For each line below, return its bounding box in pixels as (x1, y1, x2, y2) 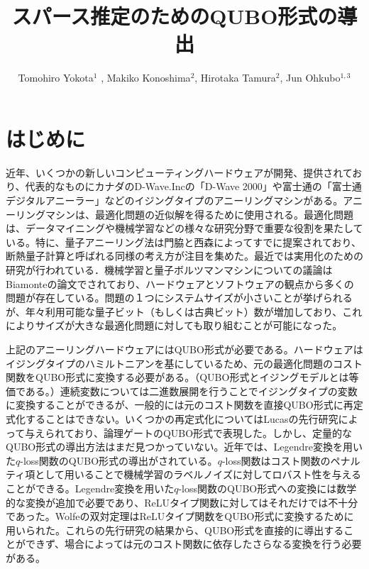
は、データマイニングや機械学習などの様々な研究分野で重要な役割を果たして (6, 221, 363, 236)
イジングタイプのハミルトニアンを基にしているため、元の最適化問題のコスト (6, 355, 363, 370)
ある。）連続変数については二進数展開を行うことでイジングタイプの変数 (25, 383, 358, 398)
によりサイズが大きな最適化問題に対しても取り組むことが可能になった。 (6, 318, 343, 333)
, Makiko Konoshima (101, 70, 191, 85)
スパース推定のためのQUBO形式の (11, 1, 338, 31)
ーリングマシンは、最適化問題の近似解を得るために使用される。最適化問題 (6, 206, 353, 221)
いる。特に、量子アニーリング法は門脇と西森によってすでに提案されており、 (6, 234, 361, 249)
